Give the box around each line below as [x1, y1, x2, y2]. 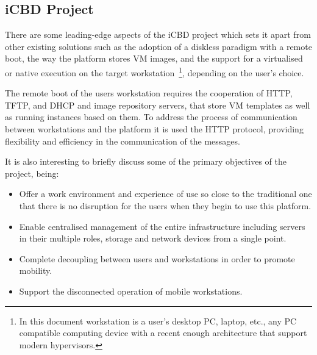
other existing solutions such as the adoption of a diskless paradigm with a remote [5, 40, 312, 52]
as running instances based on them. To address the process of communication [5, 110, 297, 123]
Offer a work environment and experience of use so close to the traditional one [19, 187, 312, 200]
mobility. [19, 264, 52, 277]
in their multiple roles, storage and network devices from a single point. [19, 232, 287, 245]
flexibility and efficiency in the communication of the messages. [5, 134, 240, 147]
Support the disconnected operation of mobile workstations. [19, 284, 243, 297]
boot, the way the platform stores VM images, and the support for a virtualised [5, 52, 303, 65]
